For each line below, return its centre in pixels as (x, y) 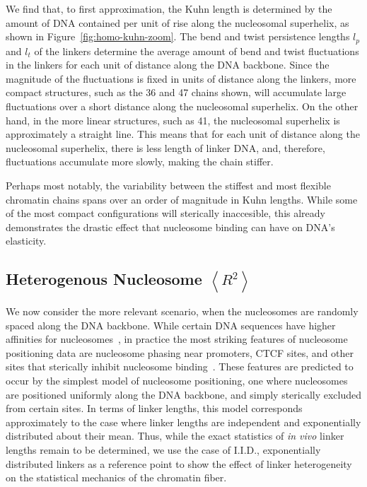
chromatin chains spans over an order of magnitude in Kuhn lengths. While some (182, 199)
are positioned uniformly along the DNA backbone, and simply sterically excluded (184, 394)
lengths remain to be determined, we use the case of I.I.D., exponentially (163, 449)
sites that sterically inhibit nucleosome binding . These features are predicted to (180, 366)
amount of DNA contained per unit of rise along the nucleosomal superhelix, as (177, 22)
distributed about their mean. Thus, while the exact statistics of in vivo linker (175, 436)
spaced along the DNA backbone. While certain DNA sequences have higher (171, 325)
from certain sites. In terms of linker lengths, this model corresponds (154, 408)
